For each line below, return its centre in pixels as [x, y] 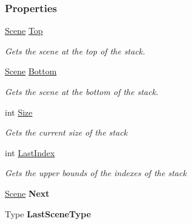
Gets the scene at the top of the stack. [75, 51]
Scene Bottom [31, 71]
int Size [19, 112]
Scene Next [27, 193]
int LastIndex [30, 152]
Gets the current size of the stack [66, 132]
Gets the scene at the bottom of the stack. [82, 91]
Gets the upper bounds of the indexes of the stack [96, 173]
